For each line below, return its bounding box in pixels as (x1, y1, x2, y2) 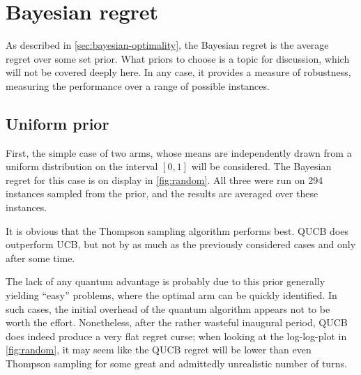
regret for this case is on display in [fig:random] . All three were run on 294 (6, 172, 323, 187)
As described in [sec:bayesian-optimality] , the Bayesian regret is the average (6, 38, 329, 52)
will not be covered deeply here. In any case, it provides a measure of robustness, (6, 65, 351, 79)
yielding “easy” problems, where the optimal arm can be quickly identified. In (6, 288, 337, 303)
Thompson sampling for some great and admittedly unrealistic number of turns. (6, 356, 347, 371)
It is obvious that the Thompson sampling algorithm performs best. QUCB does (6, 223, 349, 238)
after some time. (6, 250, 75, 265)
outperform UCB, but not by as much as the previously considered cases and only (6, 237, 356, 252)
